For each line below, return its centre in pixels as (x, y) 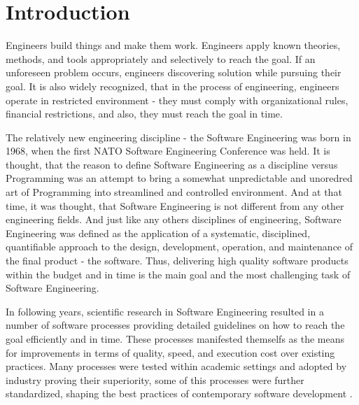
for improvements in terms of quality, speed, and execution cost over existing (170, 352)
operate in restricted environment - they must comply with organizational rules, (177, 100)
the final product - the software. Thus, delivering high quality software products (177, 261)
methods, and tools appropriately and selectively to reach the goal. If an (161, 58)
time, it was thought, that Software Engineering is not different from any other (175, 205)
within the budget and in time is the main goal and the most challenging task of (178, 274)
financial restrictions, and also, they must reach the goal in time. (144, 114)
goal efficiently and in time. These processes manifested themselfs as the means (175, 339)
